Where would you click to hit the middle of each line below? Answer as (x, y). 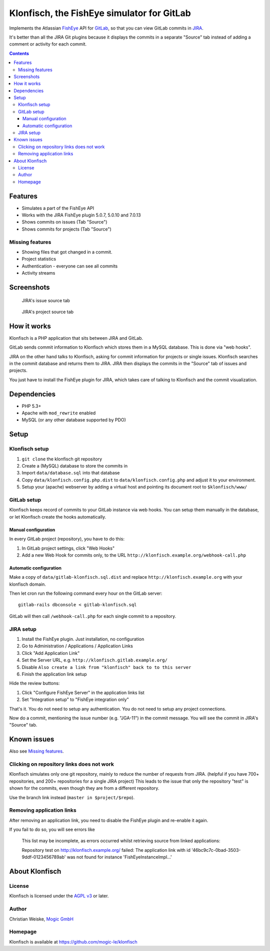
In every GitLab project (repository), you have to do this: (67, 539)
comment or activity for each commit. (48, 44)
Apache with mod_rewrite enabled (59, 413)
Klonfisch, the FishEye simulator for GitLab (100, 13)
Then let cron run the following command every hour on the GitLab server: (86, 593)
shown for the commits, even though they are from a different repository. (84, 788)
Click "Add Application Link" (51, 653)
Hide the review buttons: (34, 683)
